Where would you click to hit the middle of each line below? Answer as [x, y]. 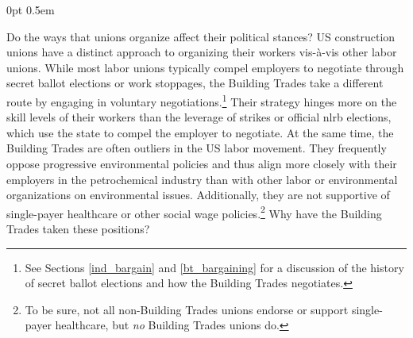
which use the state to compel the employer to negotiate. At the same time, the [200, 132]
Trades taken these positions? [78, 229]
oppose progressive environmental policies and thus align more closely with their [202, 163]
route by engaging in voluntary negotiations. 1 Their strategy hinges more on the [202, 100]
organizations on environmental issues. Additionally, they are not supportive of [198, 195]
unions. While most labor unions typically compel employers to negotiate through [205, 67]
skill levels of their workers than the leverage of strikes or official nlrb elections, [199, 117]
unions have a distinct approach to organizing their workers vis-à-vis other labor [202, 52]
